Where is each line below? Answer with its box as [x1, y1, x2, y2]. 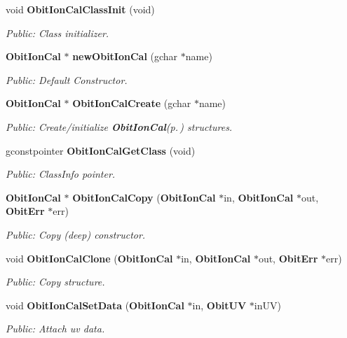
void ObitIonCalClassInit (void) [6, 2, 155, 16]
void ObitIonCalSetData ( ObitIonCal [6, 297, 184, 312]
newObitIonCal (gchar [72, 49, 178, 64]
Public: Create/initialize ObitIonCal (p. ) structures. [6, 119, 233, 134]
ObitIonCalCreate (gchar [72, 96, 191, 111]
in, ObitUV [192, 297, 247, 312]
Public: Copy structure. [6, 274, 105, 289]
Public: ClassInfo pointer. [6, 167, 116, 181]
